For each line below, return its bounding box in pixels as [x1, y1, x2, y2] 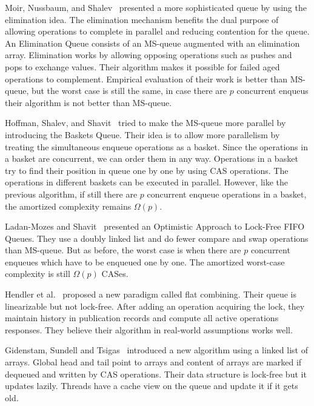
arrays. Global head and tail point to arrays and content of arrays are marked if [5, 356, 302, 368]
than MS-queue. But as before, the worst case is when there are [5, 244, 241, 256]
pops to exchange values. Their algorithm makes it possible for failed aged [5, 60, 280, 73]
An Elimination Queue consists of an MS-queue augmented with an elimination [5, 36, 300, 49]
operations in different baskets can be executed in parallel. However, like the [5, 176, 289, 188]
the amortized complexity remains [5, 199, 132, 212]
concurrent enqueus [236, 84, 309, 97]
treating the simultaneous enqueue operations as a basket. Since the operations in [5, 140, 308, 153]
